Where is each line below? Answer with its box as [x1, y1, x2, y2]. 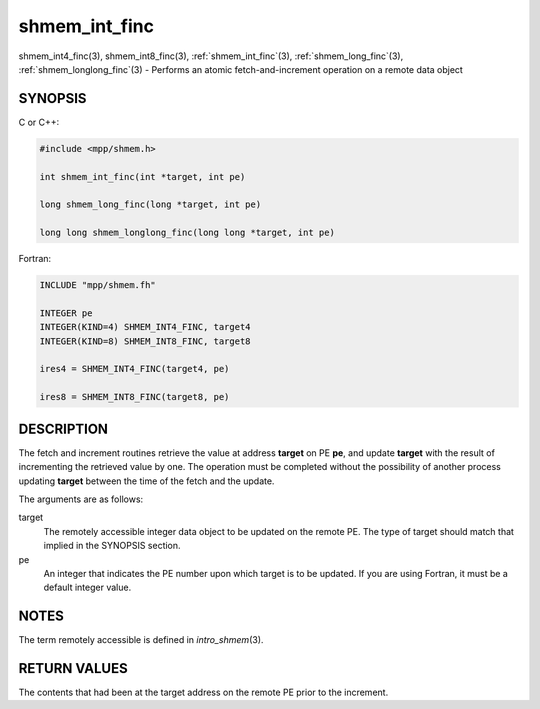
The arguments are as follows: [18, 493, 144, 505]
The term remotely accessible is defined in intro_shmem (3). [18, 634, 264, 646]
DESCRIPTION [18, 420, 109, 437]
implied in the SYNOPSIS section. [43, 540, 181, 552]
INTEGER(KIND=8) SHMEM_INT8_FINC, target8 [39, 335, 251, 347]
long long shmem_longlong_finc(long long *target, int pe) [39, 227, 335, 239]
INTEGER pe [39, 307, 93, 319]
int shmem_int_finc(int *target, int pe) [39, 171, 246, 182]
